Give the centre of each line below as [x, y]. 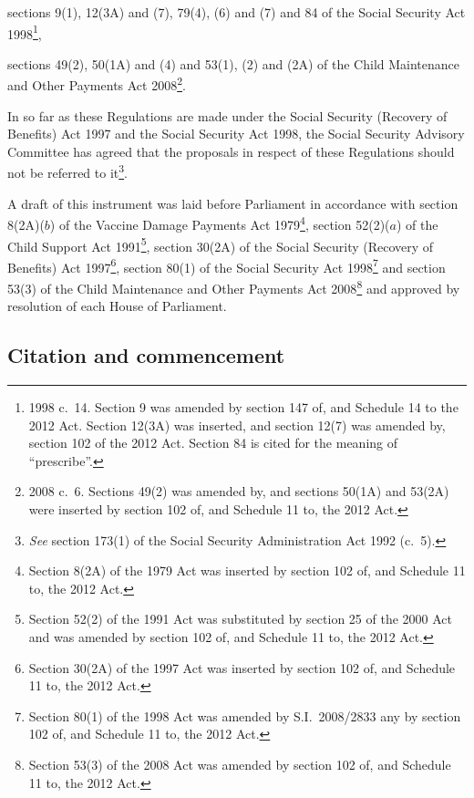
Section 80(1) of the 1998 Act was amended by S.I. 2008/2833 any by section [245, 715]
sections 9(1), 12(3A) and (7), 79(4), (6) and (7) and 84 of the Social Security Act [237, 12]
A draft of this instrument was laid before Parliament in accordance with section [233, 203]
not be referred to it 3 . [67, 171]
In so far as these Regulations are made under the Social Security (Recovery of [227, 115]
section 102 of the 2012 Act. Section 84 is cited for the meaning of [213, 443]
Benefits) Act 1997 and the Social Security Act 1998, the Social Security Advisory [236, 134]
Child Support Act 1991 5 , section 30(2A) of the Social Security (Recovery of [221, 244]
